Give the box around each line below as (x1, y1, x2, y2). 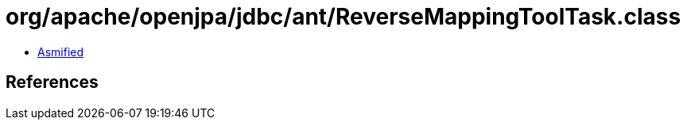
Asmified (37, 44, 84, 59)
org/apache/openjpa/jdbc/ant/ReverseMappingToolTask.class (6, 3, 681, 30)
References (6, 72, 99, 93)
